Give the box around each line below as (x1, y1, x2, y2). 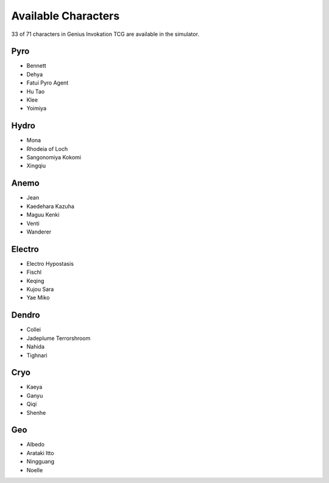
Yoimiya (26, 105, 47, 112)
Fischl (26, 268, 42, 276)
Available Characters (11, 9, 120, 23)
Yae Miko (26, 294, 50, 301)
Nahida (26, 343, 45, 350)
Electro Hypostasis (26, 260, 74, 267)
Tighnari (26, 352, 48, 359)
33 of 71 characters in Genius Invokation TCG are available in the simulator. (11, 30, 199, 38)
